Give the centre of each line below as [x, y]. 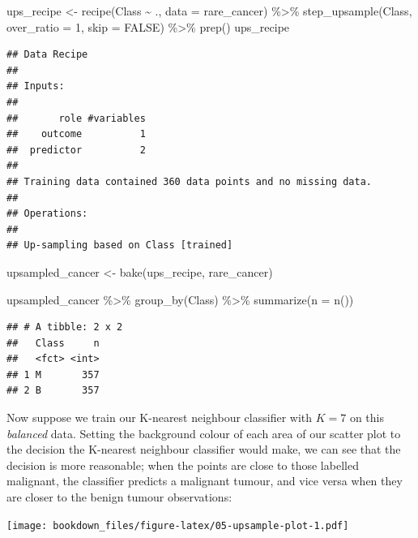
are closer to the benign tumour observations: [119, 497]
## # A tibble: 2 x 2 [65, 327]
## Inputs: [36, 86]
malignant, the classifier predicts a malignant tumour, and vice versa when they [205, 481]
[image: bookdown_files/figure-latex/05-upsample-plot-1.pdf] [178, 525]
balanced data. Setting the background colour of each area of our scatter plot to [204, 433]
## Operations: [47, 214]
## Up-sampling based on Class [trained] [120, 245]
